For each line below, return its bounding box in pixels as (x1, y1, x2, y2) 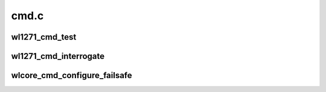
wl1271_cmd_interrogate (11, 51, 105, 61)
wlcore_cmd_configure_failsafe (11, 70, 132, 81)
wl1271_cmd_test (11, 32, 77, 42)
